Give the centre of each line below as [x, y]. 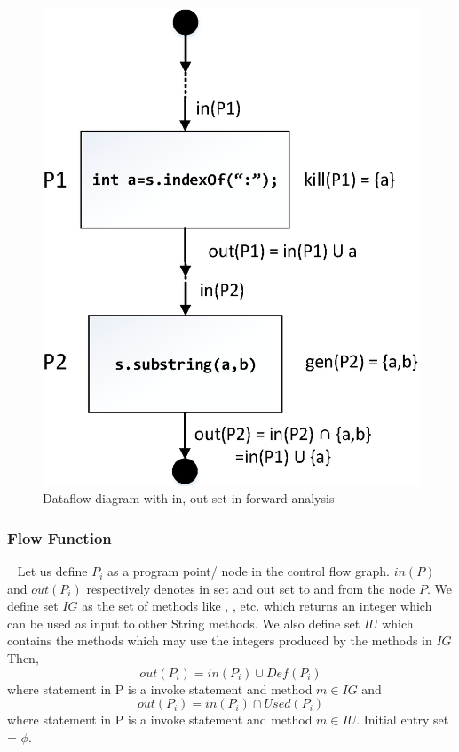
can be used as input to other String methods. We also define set [184, 623]
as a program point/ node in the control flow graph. [248, 571]
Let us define [52, 571]
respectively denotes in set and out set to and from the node [251, 588]
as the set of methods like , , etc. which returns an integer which [257, 606]
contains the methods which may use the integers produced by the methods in [220, 640]
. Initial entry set [403, 720]
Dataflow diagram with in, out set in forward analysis [189, 498]
